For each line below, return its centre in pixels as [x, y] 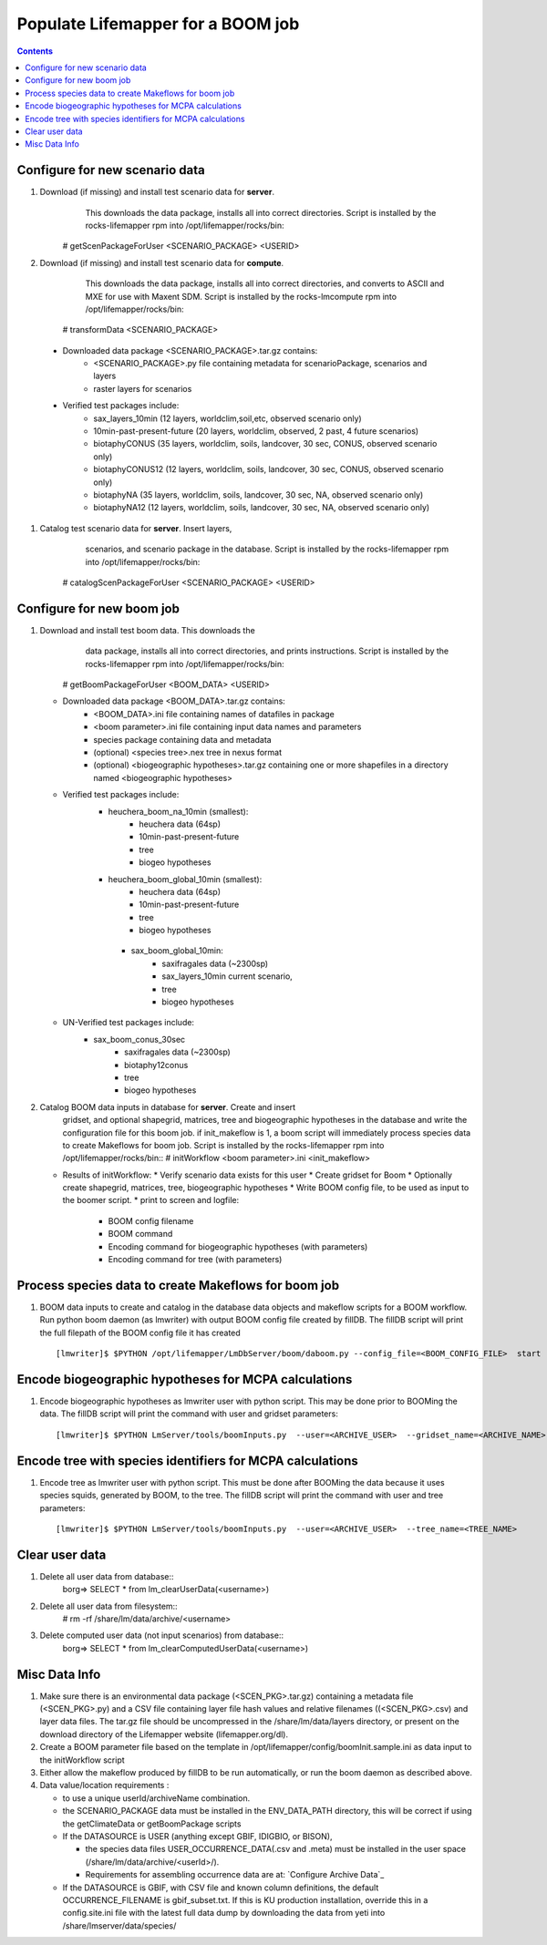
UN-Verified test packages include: [129, 1023]
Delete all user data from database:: [107, 1576]
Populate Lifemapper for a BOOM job [158, 24]
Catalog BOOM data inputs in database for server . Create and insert [168, 1106]
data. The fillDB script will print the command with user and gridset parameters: [189, 1414]
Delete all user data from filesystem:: [108, 1606]
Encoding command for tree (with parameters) [195, 1260]
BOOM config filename [151, 1220]
